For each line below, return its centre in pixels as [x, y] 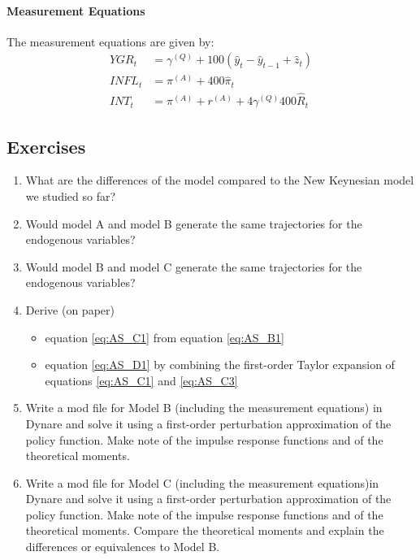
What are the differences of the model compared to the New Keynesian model [220, 180]
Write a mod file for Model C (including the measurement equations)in [202, 482]
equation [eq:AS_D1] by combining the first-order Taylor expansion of [220, 365]
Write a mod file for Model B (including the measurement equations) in [204, 408]
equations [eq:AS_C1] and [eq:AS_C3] [141, 380]
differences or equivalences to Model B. [123, 547]
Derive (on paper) [70, 309]
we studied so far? [71, 195]
